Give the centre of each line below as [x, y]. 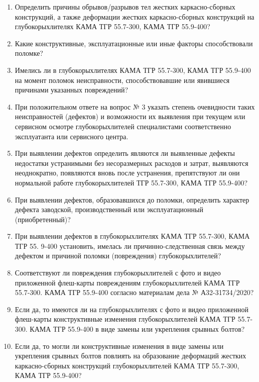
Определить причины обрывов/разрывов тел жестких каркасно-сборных [125, 7]
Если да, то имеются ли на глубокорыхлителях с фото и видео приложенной [132, 309]
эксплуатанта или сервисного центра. [72, 136]
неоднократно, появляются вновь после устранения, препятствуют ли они [127, 173]
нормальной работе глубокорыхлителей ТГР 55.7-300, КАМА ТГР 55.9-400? [131, 182]
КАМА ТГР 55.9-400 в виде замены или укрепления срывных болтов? [137, 329]
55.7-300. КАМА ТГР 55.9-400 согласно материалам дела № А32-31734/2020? [134, 292]
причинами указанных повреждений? [72, 90]
